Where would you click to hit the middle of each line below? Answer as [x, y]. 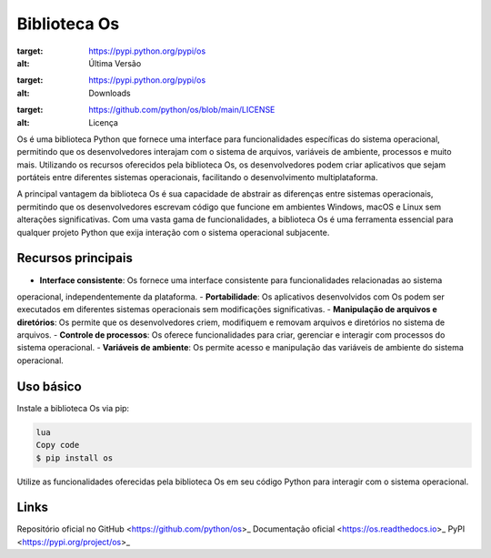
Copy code [58, 445]
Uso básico [49, 386]
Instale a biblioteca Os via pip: [73, 408]
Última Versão [115, 63]
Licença [103, 122]
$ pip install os [75, 458]
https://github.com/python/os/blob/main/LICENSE [182, 110]
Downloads [110, 93]
